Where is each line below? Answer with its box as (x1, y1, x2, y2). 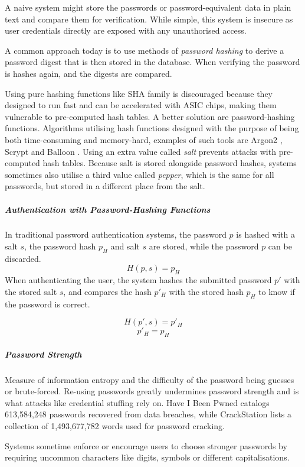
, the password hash (24, 240, 96, 252)
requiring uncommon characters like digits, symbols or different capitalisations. (5, 451, 290, 463)
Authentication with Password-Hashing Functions (5, 203, 211, 215)
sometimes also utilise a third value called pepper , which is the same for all (5, 168, 274, 180)
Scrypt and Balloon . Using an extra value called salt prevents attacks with (5, 145, 276, 157)
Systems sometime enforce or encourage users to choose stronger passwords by (5, 439, 287, 452)
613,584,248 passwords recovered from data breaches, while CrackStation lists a (5, 408, 292, 420)
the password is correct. (5, 297, 90, 310)
